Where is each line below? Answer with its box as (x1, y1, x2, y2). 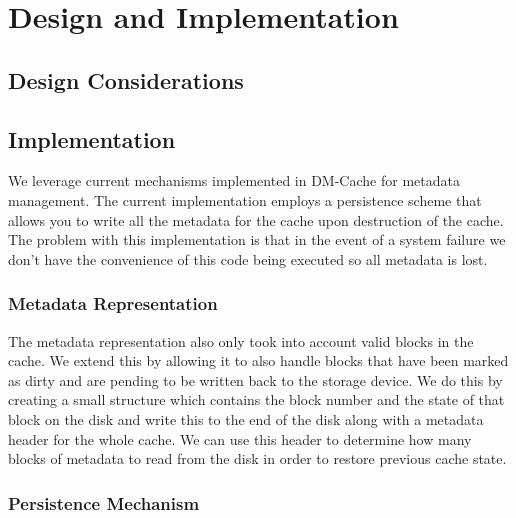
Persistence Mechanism (8, 490, 200, 515)
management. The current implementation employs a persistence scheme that (8, 189, 482, 210)
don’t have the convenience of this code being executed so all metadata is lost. (8, 248, 488, 269)
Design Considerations (8, 64, 244, 95)
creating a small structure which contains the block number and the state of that (8, 389, 505, 410)
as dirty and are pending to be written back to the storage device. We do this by (8, 369, 503, 390)
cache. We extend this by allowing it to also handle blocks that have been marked (8, 350, 509, 371)
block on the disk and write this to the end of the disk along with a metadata (8, 408, 484, 429)
